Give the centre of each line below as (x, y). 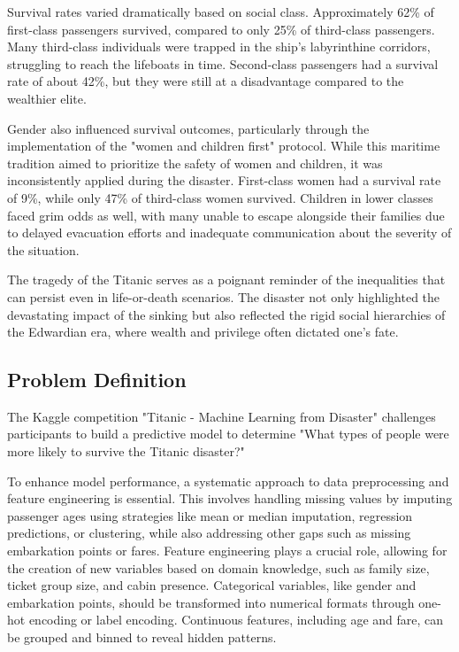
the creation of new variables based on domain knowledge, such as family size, (218, 567)
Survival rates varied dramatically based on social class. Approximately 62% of (221, 12)
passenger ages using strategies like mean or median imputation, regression (210, 515)
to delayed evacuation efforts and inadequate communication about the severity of (229, 233)
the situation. (43, 249)
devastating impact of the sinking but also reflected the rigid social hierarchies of (226, 314)
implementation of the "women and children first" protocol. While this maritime (224, 146)
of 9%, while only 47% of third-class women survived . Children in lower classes (220, 197)
